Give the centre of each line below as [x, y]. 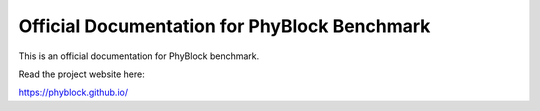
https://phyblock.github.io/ [73, 92]
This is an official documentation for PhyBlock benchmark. [139, 56]
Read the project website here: [81, 74]
